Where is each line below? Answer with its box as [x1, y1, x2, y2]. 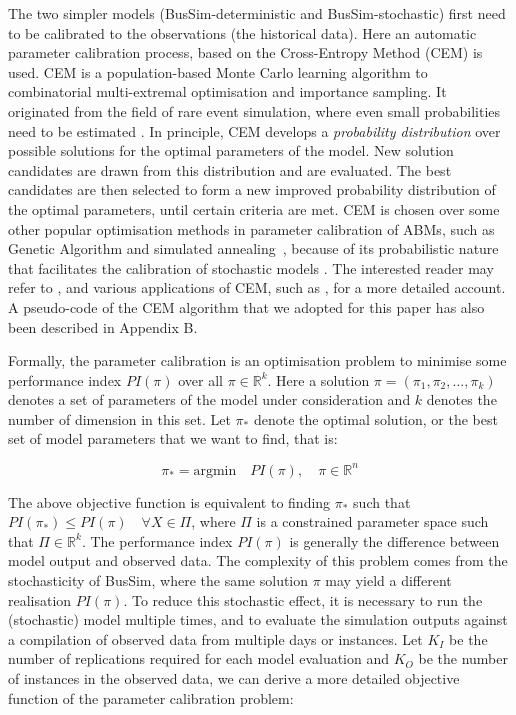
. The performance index [81, 530, 233, 551]
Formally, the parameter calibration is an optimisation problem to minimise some [8, 350, 507, 371]
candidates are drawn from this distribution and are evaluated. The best [8, 159, 452, 180]
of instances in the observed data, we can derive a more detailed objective [8, 667, 460, 688]
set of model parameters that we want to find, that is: [8, 428, 338, 449]
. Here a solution [267, 369, 370, 390]
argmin [193, 463, 237, 478]
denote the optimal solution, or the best [253, 408, 498, 429]
